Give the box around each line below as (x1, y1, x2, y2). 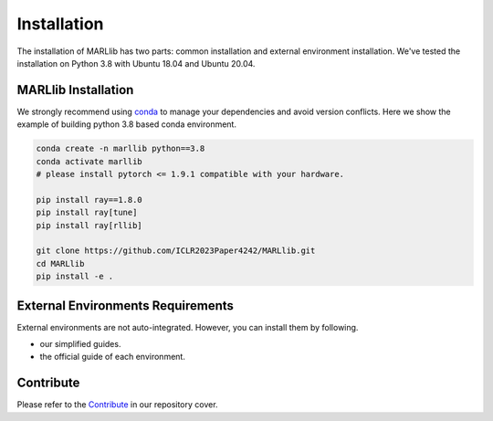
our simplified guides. (39, 339, 121, 350)
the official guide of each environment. (39, 352, 186, 363)
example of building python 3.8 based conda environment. (16, 119, 237, 130)
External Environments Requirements (16, 298, 235, 313)
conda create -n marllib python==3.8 (36, 143, 205, 154)
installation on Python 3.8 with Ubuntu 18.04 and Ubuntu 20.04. (16, 58, 256, 68)
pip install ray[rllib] (36, 220, 143, 230)
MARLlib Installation (16, 82, 134, 98)
